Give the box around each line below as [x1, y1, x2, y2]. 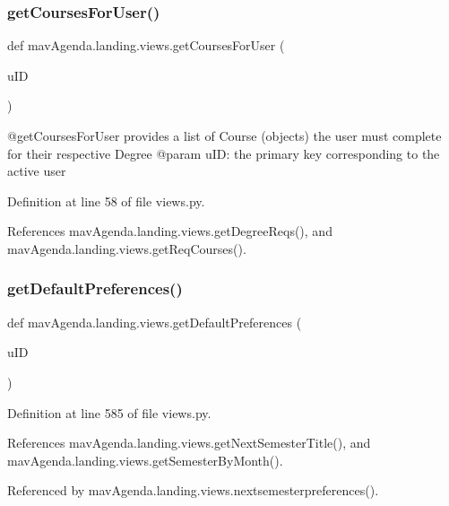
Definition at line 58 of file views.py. [7, 191, 205, 210]
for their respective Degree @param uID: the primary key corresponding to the [7, 144, 440, 162]
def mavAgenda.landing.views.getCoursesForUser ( [7, 36, 285, 55]
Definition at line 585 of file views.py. [7, 403, 212, 422]
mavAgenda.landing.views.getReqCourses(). [7, 239, 246, 257]
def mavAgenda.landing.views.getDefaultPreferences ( [7, 312, 302, 331]
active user [7, 161, 66, 180]
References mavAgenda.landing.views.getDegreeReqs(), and [7, 222, 332, 240]
